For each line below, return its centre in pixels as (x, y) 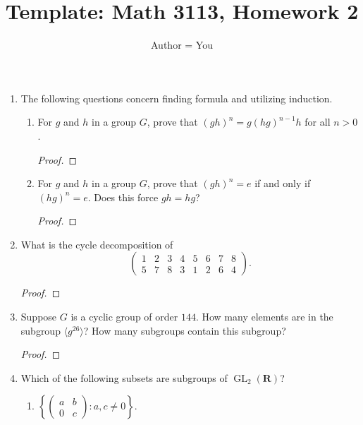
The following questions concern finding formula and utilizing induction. (177, 98)
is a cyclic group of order (124, 317)
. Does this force (123, 197)
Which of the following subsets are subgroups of (124, 377)
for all (318, 122)
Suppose (39, 317)
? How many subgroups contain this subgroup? (185, 330)
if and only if (283, 183)
